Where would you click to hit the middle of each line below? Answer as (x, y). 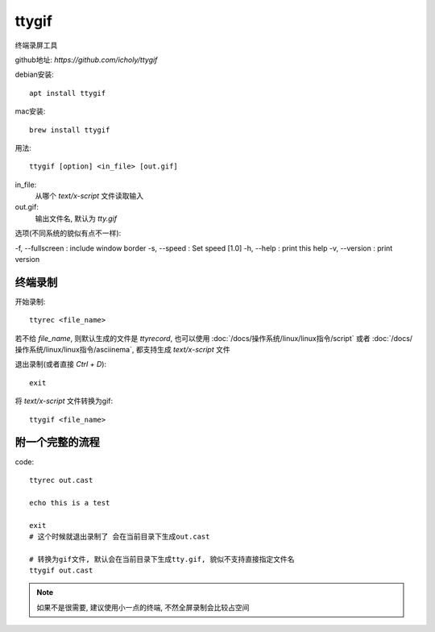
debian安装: (34, 75)
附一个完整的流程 (57, 442)
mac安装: (30, 111)
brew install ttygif (70, 130)
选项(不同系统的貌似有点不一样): (68, 233)
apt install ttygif (68, 93)
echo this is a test (70, 503)
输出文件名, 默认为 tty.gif (76, 218)
